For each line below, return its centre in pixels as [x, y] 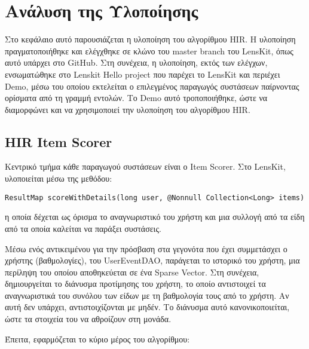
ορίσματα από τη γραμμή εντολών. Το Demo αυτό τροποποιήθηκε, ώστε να [136, 98]
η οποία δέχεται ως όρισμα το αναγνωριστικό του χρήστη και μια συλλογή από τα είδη [155, 217]
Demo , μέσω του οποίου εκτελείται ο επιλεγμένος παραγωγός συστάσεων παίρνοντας [152, 86]
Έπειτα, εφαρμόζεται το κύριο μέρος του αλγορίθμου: [97, 339]
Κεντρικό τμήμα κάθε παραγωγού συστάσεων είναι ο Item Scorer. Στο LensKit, [145, 166]
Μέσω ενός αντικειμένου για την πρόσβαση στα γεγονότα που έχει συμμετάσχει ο [146, 248]
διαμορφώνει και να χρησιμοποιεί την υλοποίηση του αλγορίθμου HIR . [128, 109]
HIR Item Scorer [59, 141]
